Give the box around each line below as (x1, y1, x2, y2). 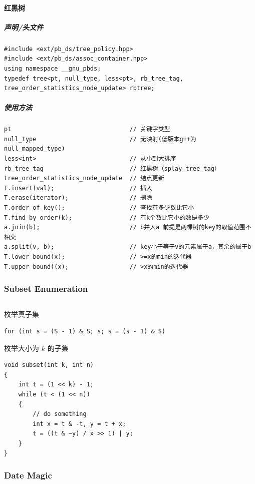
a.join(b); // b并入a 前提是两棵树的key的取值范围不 (4, 224, 251, 231)
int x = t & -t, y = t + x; (33, 420, 126, 427)
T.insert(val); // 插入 (4, 184, 152, 192)
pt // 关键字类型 (4, 126, 170, 133)
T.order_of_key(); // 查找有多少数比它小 (4, 204, 194, 212)
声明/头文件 (4, 22, 44, 32)
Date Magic (4, 469, 52, 481)
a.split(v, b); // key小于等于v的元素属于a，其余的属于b (4, 243, 251, 251)
